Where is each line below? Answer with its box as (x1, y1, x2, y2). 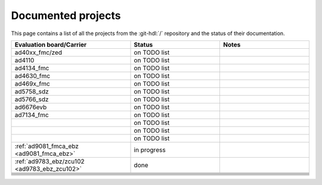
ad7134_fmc (14, 111, 49, 119)
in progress (134, 146, 166, 154)
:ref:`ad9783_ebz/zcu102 (14, 157, 85, 165)
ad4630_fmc (14, 71, 51, 80)
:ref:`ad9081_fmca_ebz (14, 142, 79, 150)
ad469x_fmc (14, 79, 50, 87)
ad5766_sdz (14, 95, 49, 104)
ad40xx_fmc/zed (14, 48, 63, 57)
